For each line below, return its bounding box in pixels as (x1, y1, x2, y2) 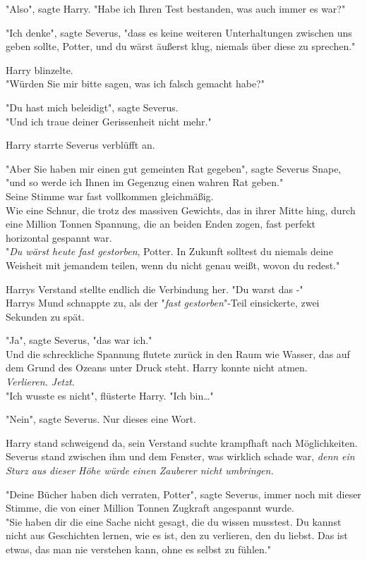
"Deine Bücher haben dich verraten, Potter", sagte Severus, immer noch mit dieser (6, 486, 361, 501)
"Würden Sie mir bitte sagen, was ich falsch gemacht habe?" (6, 76, 265, 91)
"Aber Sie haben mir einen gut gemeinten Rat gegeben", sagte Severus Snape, (6, 161, 342, 175)
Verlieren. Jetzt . (6, 374, 75, 389)
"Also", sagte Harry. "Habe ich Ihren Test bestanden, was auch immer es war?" (6, 1, 346, 16)
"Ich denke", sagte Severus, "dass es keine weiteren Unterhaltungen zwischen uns (6, 25, 352, 39)
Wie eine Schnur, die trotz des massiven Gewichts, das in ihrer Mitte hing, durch (6, 202, 356, 217)
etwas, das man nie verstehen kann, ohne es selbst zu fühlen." (6, 542, 271, 556)
